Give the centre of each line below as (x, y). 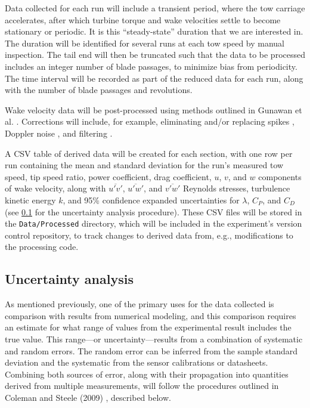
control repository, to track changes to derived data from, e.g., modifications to (149, 235)
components (280, 176)
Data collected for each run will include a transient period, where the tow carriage (155, 8)
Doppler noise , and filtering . (59, 133)
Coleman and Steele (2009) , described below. (88, 397)
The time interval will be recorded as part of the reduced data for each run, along (154, 78)
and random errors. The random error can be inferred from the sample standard (151, 350)
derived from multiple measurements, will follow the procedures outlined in (142, 386)
